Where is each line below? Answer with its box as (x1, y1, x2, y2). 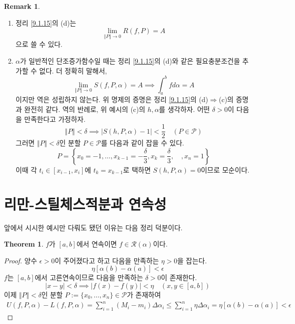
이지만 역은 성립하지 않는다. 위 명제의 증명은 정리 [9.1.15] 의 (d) (15, 94, 208, 105)
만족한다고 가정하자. (24, 113, 86, 124)
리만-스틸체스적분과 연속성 (4, 193, 167, 214)
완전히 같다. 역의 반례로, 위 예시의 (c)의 (24, 104, 146, 114)
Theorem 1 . (4, 239, 44, 249)
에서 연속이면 (76, 239, 117, 249)
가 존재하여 (127, 289, 161, 300)
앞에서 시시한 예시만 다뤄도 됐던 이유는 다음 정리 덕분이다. (4, 222, 183, 232)
